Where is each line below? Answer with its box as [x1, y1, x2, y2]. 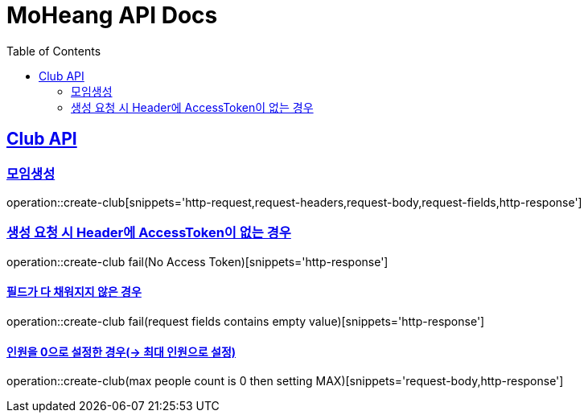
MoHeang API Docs [6, 2, 218, 29]
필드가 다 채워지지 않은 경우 [6, 285, 142, 299]
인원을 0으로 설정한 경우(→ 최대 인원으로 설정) [6, 344, 236, 359]
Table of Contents [6, 43, 101, 58]
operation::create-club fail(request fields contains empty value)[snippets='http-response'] [6, 314, 485, 328]
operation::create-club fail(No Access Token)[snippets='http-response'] [6, 254, 389, 269]
